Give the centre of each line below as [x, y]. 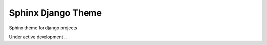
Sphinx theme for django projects [43, 28]
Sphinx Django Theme [56, 13]
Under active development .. [38, 37]
